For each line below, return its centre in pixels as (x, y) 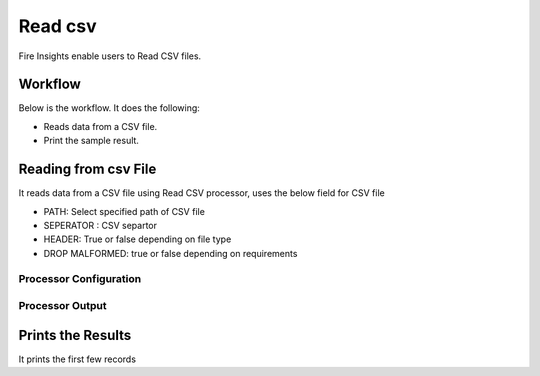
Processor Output (62, 306)
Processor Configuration (80, 279)
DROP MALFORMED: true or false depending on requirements (170, 253)
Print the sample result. (91, 141)
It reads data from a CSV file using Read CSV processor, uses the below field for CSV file (201, 193)
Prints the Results (75, 335)
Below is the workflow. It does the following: (109, 108)
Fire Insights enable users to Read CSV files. (110, 56)
